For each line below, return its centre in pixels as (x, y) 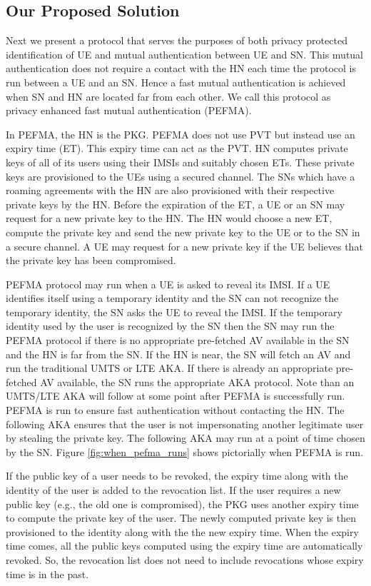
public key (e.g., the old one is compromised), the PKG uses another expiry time (182, 504)
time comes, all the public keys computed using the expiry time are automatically (184, 546)
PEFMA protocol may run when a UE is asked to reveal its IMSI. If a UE (168, 284)
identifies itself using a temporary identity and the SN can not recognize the (172, 298)
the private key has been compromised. (91, 260)
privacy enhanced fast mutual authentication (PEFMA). (129, 110)
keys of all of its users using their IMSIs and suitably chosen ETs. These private (180, 162)
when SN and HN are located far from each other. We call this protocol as (168, 96)
